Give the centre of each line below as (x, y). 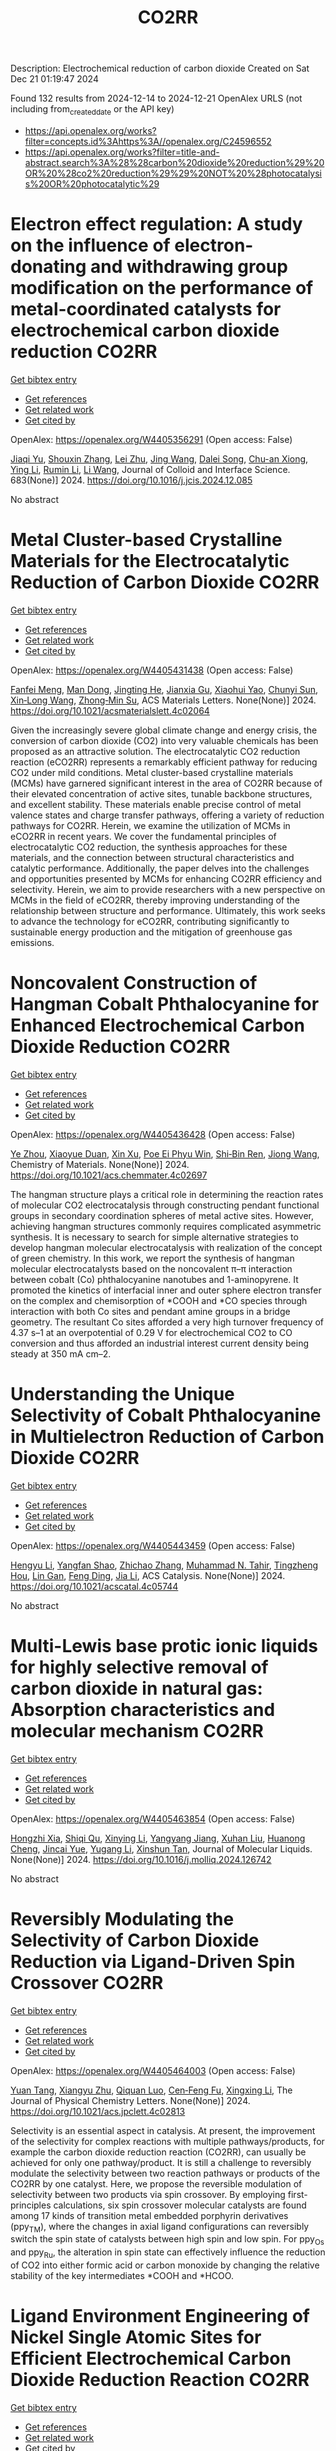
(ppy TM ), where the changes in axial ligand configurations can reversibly (160, 2227)
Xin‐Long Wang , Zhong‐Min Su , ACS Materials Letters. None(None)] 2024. (163, 700)
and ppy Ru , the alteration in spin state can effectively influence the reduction (168, 2253)
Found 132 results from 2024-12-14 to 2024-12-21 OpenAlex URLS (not (156, 98)
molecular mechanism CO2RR (137, 1730)
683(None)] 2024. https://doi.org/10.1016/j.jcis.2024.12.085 (131, 480)
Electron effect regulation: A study (156, 224)
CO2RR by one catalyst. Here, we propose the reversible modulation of (156, 2183)
